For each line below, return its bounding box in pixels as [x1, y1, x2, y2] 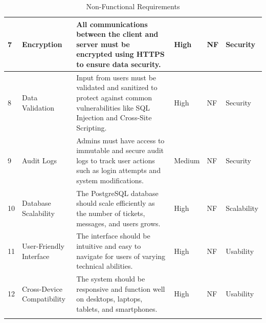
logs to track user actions [76, 155, 155, 165]
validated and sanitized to [76, 82, 158, 93]
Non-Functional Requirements [86, 1, 180, 11]
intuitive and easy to [76, 241, 141, 251]
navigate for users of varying [76, 250, 165, 261]
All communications [76, 18, 148, 29]
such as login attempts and [76, 165, 161, 176]
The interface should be [76, 230, 150, 241]
